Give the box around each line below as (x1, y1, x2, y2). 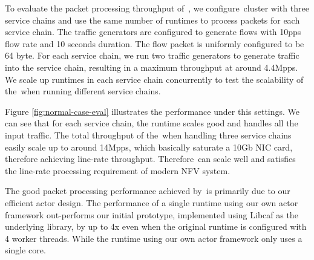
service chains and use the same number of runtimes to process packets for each (5, 13, 300, 26)
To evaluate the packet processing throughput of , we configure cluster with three (5, 2, 309, 14)
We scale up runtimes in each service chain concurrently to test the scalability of (5, 73, 304, 85)
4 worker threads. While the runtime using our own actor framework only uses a (5, 232, 303, 244)
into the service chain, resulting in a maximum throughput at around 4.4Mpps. (5, 60, 298, 73)
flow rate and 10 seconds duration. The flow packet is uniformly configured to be (5, 37, 304, 50)
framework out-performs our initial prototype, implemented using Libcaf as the (5, 208, 298, 221)
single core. (5, 244, 46, 256)
